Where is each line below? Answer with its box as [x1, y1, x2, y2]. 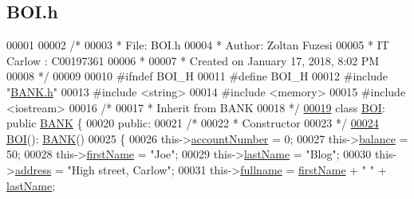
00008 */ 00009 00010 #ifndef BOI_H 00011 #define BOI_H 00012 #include [6, 68, 388, 84]
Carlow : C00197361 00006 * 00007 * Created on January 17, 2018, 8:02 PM [6, 52, 380, 68]
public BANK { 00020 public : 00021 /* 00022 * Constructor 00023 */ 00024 [6, 115, 379, 131]
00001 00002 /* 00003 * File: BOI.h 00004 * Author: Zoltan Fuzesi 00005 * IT [6, 37, 389, 53]
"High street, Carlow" [67, 161, 172, 178]
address [14, 161, 52, 178]
